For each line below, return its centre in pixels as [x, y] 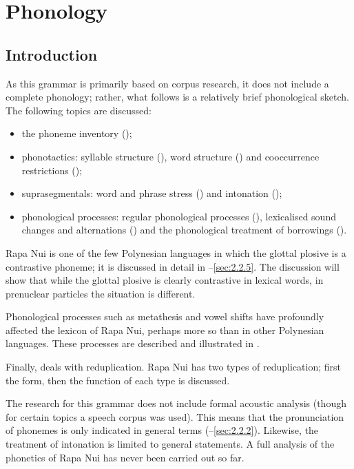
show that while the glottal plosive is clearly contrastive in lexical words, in [165, 280]
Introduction [52, 54]
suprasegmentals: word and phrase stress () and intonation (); [152, 193]
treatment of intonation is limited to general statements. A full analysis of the [170, 444]
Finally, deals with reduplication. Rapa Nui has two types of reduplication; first [173, 367]
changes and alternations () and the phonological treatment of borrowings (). [184, 230]
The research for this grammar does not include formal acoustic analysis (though [176, 403]
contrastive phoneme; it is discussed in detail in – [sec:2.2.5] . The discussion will [173, 266]
